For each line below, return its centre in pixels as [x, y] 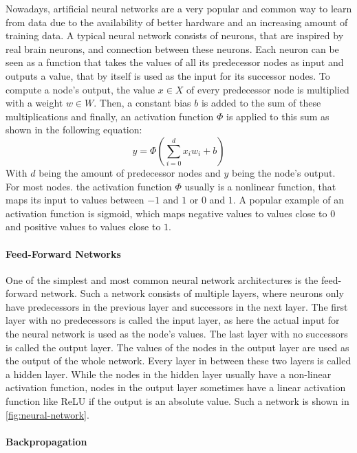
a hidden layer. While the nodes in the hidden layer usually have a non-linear [169, 374]
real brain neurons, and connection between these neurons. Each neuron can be [172, 48]
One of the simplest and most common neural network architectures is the [162, 279]
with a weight [34, 103]
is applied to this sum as [278, 116]
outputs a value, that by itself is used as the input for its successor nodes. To [168, 75]
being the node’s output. [284, 172]
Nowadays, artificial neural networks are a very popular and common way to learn [179, 8]
